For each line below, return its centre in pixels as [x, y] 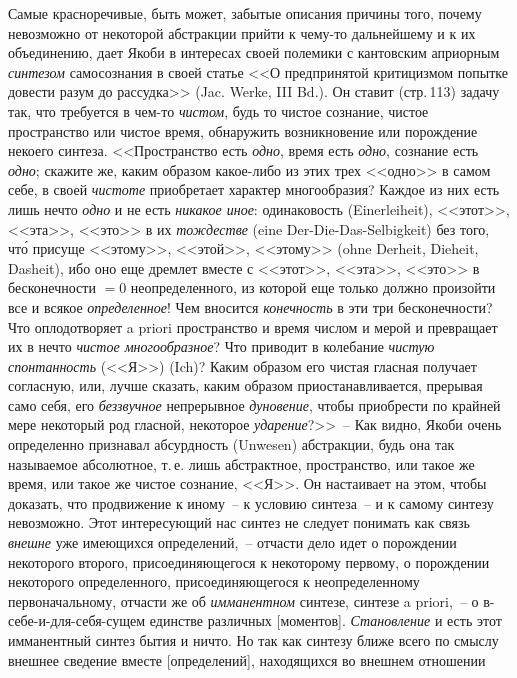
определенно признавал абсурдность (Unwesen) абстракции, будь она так [231, 444]
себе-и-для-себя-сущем [77, 620]
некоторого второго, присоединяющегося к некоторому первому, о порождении [249, 561]
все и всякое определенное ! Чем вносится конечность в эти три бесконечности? [250, 306]
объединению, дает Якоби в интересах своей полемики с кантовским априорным [254, 52]
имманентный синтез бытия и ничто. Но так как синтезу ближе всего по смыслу [253, 640]
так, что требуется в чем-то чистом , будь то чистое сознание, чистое [218, 110]
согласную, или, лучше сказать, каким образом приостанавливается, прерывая [245, 385]
